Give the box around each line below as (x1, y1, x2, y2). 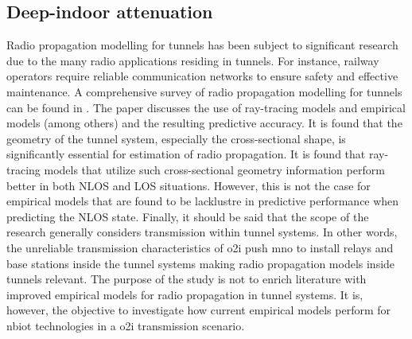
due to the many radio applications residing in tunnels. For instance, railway (6, 52, 379, 68)
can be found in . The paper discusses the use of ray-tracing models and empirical (6, 99, 406, 115)
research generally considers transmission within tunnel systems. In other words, (6, 224, 398, 240)
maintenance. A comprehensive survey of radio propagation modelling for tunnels (6, 83, 402, 99)
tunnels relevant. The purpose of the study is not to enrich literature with (6, 271, 367, 287)
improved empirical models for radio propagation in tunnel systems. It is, (6, 286, 363, 302)
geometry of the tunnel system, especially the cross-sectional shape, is (6, 130, 346, 146)
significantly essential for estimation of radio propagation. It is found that (6, 146, 366, 162)
